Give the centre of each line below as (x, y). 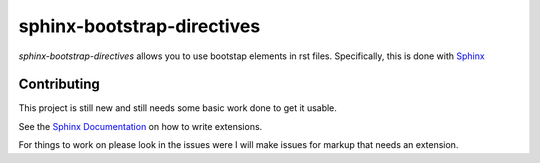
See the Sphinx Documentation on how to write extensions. (140, 126)
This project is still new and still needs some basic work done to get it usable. (177, 108)
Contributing (59, 84)
